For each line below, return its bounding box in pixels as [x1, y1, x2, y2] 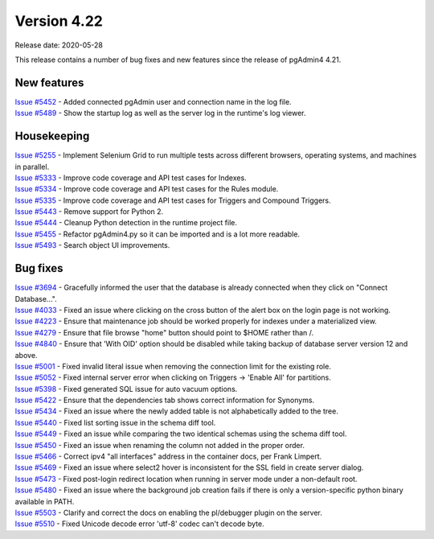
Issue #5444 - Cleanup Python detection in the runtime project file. [14, 218, 237, 228]
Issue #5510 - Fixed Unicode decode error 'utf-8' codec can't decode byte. [14, 519, 264, 529]
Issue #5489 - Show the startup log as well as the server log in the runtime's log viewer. [14, 109, 306, 118]
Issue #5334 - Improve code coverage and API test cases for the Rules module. [14, 184, 279, 194]
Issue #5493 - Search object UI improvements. [14, 241, 170, 250]
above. [14, 350, 38, 360]
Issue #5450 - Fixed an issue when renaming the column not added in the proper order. [14, 440, 305, 450]
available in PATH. [14, 496, 75, 506]
